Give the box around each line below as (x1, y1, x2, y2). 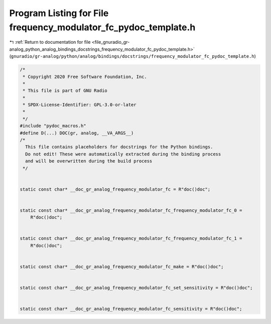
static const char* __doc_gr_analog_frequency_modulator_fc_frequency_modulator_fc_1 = (20, 235, 242, 241)
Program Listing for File (9, 8, 109, 19)
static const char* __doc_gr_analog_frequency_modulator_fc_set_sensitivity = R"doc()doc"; (20, 285, 253, 291)
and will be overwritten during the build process (25, 158, 153, 164)
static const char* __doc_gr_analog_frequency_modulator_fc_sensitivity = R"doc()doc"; (20, 306, 242, 312)
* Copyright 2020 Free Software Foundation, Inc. (23, 73, 148, 79)
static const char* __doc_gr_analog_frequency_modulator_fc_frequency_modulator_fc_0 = (20, 207, 242, 213)
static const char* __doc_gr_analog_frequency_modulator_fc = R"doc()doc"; (20, 186, 211, 192)
